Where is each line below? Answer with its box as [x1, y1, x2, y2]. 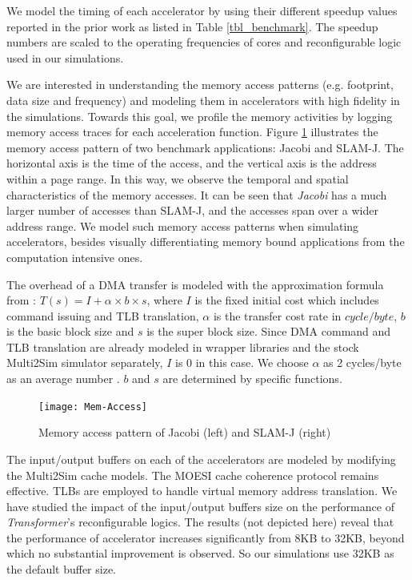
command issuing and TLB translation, [6, 307, 199, 324]
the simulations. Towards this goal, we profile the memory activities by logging [6, 107, 393, 124]
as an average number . [6, 370, 120, 387]
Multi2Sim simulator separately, [6, 354, 163, 371]
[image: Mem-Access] [38, 401, 148, 413]
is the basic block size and [6, 323, 134, 340]
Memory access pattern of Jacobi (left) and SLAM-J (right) [38, 424, 331, 441]
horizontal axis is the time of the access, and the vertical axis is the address [6, 155, 377, 171]
